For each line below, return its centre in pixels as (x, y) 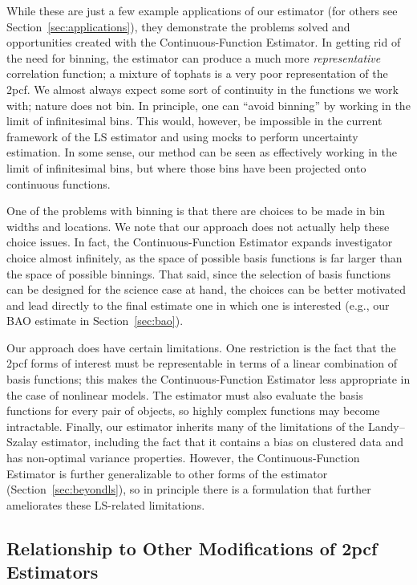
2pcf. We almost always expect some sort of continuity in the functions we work (202, 89)
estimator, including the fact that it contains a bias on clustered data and (223, 442)
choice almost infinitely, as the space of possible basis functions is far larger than (204, 257)
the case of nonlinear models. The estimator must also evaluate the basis (185, 394)
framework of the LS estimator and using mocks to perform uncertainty (182, 136)
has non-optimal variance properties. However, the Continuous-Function (183, 458)
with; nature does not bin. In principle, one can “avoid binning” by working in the (208, 105)
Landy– (386, 426)
